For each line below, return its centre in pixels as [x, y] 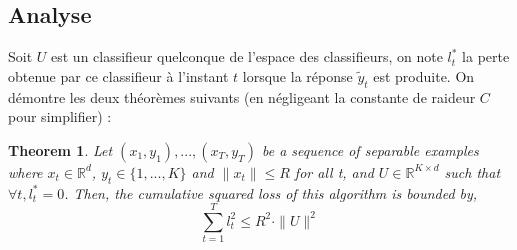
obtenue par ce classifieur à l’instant [118, 75]
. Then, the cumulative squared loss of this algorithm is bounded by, [271, 192]
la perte [486, 56]
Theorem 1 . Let [60, 149]
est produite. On [424, 75]
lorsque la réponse [297, 75]
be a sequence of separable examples [370, 149]
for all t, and [334, 171]
